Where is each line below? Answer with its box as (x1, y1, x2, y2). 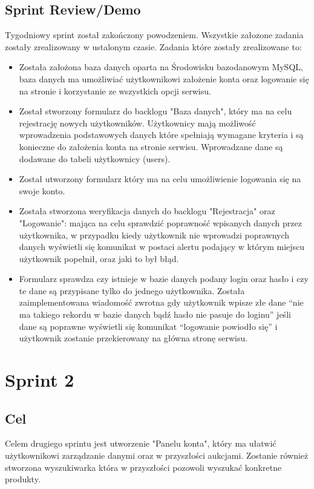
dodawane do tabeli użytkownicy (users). (19, 152, 171, 165)
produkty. (5, 473, 41, 485)
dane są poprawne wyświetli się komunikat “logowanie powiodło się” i (19, 320, 278, 332)
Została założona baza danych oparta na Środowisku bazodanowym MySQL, (19, 61, 303, 73)
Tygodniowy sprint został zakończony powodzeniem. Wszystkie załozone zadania (5, 28, 304, 41)
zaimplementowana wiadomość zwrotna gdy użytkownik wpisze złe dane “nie (19, 296, 304, 309)
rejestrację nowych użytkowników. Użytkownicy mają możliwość (19, 116, 256, 129)
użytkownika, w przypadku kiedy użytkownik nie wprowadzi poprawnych (19, 228, 290, 241)
